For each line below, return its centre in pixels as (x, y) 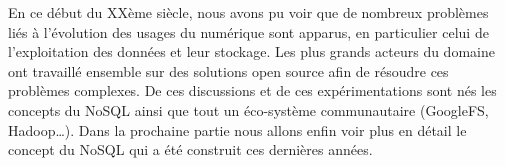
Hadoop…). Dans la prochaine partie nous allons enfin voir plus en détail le (237, 129)
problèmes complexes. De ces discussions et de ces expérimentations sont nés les (252, 90)
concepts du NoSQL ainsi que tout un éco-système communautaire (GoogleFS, (248, 109)
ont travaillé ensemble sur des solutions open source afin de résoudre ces (228, 70)
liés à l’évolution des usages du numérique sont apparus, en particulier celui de (248, 31)
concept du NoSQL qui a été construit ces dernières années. (190, 149)
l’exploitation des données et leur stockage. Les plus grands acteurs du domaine (251, 51)
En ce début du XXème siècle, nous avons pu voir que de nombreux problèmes (248, 12)
